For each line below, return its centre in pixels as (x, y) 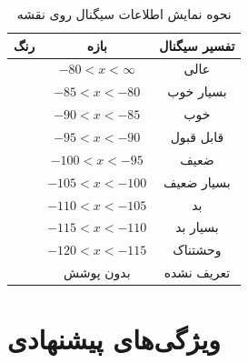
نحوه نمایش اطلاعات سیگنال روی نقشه (124, 14)
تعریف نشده (197, 272)
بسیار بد (197, 227)
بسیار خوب (197, 91)
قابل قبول (197, 136)
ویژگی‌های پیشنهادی (114, 339)
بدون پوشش (97, 272)
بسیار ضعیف (197, 181)
